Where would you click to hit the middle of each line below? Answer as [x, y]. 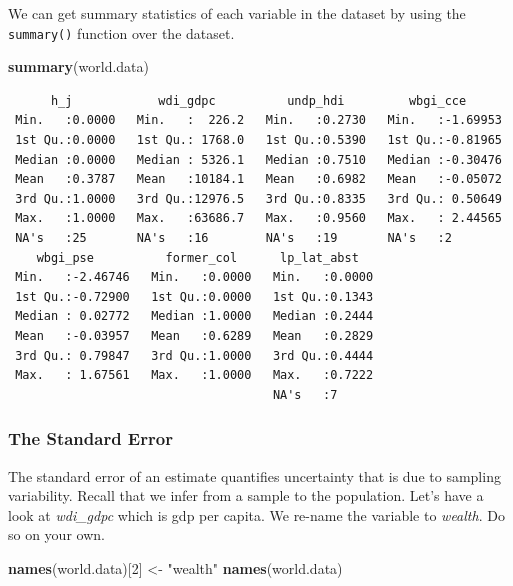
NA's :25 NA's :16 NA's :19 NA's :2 [233, 238]
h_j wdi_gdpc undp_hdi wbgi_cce [258, 100]
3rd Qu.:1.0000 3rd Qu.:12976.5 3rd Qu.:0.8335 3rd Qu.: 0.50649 [258, 198]
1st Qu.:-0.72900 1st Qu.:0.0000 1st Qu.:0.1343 [194, 296]
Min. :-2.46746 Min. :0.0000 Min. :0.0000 [194, 277]
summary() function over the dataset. [121, 32]
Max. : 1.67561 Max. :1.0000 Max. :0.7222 [194, 375]
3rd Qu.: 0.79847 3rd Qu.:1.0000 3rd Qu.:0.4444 [194, 355]
